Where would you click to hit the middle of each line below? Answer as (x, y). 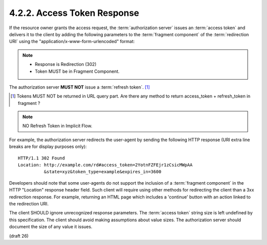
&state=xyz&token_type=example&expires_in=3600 (103, 172)
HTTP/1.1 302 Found (42, 158)
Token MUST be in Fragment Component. (77, 71)
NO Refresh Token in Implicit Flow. (57, 126)
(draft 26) (19, 236)
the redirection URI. (29, 203)
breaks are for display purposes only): (48, 147)
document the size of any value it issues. (51, 227)
